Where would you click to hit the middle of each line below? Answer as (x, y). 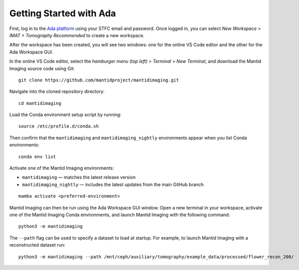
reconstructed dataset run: (37, 245)
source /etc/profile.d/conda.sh (59, 126)
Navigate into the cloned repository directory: (57, 92)
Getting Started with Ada (63, 13)
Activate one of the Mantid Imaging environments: (62, 168)
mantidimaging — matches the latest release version (79, 177)
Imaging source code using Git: (42, 68)
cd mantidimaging (40, 103)
